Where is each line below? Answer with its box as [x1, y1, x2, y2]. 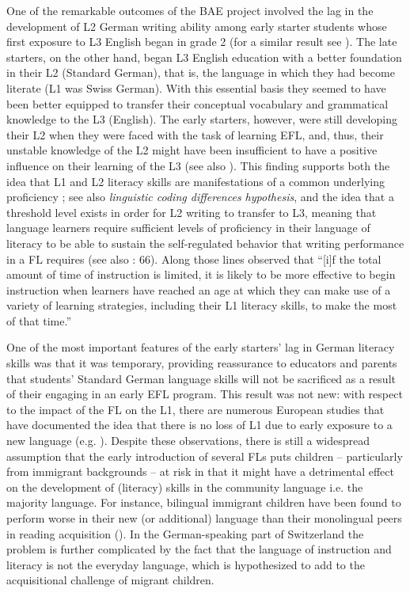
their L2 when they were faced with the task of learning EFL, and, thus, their [6, 126, 384, 143]
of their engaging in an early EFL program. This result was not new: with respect [6, 386, 403, 402]
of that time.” [6, 312, 72, 329]
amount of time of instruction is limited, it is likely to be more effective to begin [6, 266, 396, 283]
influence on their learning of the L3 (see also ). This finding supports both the [6, 157, 390, 173]
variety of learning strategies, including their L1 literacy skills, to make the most [6, 297, 397, 314]
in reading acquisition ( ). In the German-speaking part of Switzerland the [6, 525, 364, 542]
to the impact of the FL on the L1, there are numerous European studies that [6, 401, 385, 417]
